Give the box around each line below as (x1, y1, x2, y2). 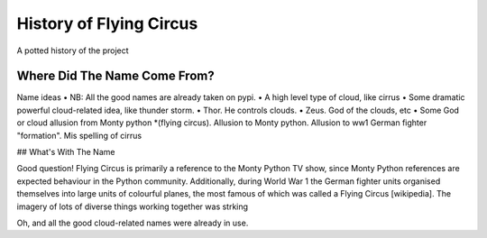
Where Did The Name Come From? (16, 69, 216, 84)
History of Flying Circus (16, 14, 198, 33)
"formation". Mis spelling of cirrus (16, 130, 142, 141)
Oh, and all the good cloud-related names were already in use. (16, 217, 249, 228)
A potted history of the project (16, 45, 130, 56)
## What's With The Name (16, 147, 115, 158)
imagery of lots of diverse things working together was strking (16, 201, 248, 212)
